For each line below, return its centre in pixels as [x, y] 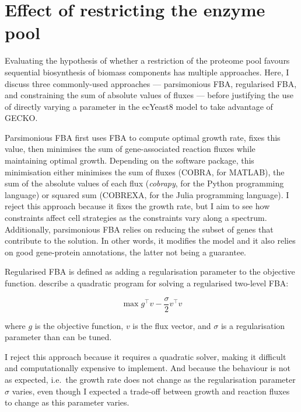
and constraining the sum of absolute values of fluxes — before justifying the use [149, 95]
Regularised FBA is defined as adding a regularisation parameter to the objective [150, 271]
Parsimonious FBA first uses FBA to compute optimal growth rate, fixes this [143, 137]
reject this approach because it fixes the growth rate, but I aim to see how [137, 206]
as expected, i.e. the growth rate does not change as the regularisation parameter [150, 380]
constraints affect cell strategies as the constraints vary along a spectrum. [136, 218]
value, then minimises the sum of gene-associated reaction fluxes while [130, 149]
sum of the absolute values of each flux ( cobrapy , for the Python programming [144, 183]
